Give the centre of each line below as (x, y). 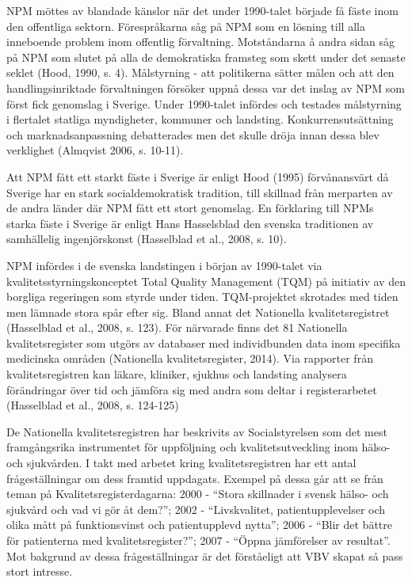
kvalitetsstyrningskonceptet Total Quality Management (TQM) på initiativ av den (206, 281)
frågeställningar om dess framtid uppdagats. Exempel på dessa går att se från (195, 478)
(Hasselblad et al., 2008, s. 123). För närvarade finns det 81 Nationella (177, 327)
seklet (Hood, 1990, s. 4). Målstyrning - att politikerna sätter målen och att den (200, 72)
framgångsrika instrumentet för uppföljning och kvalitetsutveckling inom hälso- (198, 447)
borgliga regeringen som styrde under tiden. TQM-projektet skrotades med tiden (202, 297)
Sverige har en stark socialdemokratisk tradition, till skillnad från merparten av (200, 192)
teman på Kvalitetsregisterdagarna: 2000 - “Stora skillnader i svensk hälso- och (198, 494)
